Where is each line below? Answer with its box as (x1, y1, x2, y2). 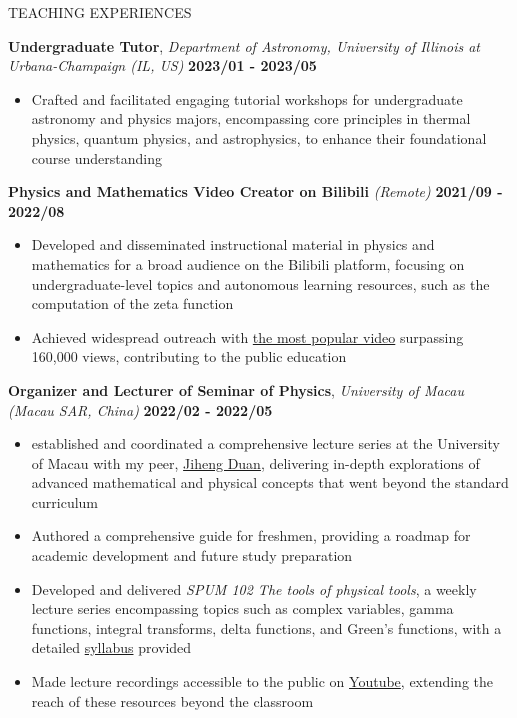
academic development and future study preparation (31, 545, 353, 566)
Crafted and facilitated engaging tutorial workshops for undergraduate (31, 88, 463, 109)
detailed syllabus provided (31, 637, 192, 658)
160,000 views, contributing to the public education (31, 346, 347, 367)
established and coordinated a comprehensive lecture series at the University (31, 433, 500, 454)
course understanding (31, 147, 162, 168)
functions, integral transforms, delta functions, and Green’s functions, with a (31, 617, 502, 638)
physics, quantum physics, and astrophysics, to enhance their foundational (31, 127, 487, 148)
